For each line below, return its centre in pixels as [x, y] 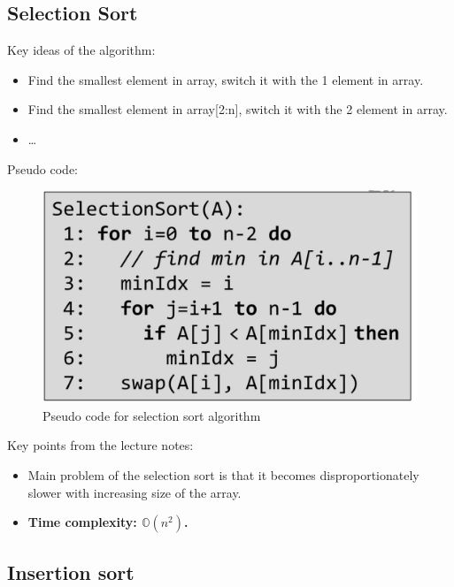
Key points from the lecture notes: [100, 445]
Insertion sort [71, 572]
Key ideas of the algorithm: [81, 50]
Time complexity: [82, 522]
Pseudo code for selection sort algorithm [152, 415]
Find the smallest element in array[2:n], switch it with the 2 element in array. [238, 109]
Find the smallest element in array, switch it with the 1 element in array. [226, 79]
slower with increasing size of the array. [135, 492]
